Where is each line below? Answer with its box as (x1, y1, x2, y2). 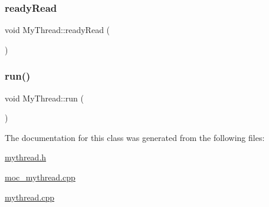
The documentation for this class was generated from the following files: (5, 131, 265, 143)
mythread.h (5, 151, 47, 163)
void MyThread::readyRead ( (5, 24, 110, 36)
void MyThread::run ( (5, 91, 84, 104)
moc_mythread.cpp (5, 171, 76, 183)
